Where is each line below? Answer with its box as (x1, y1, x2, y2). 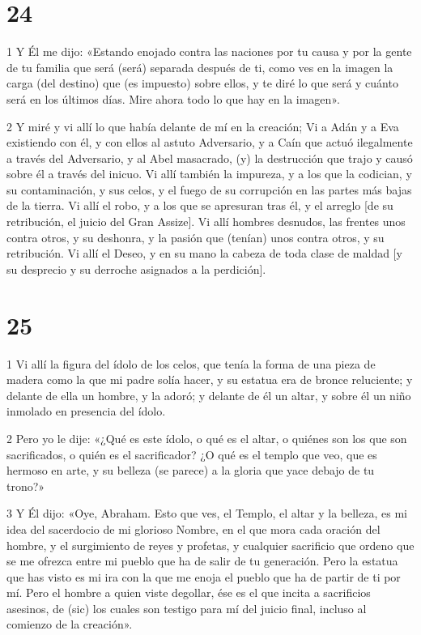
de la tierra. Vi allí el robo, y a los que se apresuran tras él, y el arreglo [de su (6, 197, 393, 214)
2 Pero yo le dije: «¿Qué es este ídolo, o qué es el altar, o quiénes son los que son (6, 429, 407, 446)
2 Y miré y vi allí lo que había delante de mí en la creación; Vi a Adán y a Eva (6, 117, 399, 134)
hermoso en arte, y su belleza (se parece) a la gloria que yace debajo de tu (6, 462, 375, 479)
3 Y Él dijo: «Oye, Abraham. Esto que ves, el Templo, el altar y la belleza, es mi (6, 505, 407, 522)
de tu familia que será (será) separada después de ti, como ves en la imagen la (6, 58, 393, 75)
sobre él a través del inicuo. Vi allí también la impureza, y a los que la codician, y (6, 165, 412, 182)
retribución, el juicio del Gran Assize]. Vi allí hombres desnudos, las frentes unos (6, 213, 406, 230)
